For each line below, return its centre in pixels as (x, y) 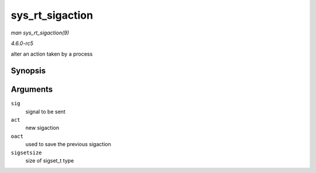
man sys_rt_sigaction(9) (40, 33)
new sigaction (42, 128)
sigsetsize (26, 153)
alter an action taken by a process (52, 54)
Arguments (32, 90)
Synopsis (28, 71)
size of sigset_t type (50, 160)
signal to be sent (45, 112)
